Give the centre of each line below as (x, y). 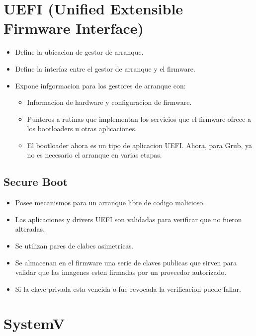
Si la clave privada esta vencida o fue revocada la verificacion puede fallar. (128, 289)
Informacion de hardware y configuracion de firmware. (109, 102)
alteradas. (30, 229)
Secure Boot (36, 182)
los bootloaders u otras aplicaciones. (82, 128)
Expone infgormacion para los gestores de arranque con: (100, 85)
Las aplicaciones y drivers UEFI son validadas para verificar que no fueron (128, 219)
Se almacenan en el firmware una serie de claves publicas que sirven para (126, 262)
